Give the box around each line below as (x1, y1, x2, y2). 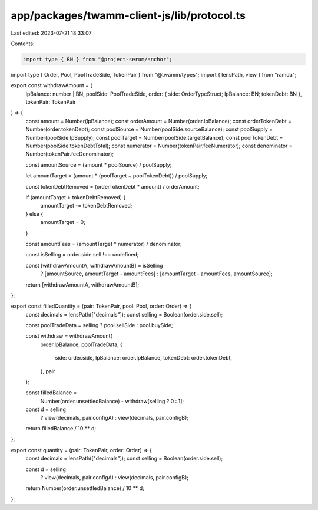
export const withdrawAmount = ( (11, 82, 92, 89)
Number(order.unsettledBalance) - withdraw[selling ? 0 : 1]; (40, 397, 184, 404)
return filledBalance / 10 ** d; (25, 425, 97, 432)
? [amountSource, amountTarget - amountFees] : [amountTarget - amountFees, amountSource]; (40, 270, 273, 277)
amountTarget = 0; (40, 219, 85, 226)
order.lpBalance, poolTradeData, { (40, 341, 123, 348)
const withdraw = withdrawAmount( (25, 333, 113, 340)
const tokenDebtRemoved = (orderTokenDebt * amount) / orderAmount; (25, 183, 200, 190)
